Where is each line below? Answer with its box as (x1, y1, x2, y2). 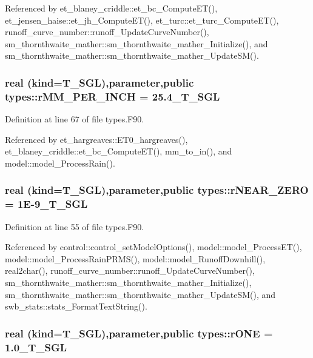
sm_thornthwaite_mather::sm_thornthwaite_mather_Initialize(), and (5, 37, 268, 50)
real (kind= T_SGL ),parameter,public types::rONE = (5, 325, 273, 340)
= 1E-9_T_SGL (5, 196, 88, 211)
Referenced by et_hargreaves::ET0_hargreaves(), (5, 133, 188, 145)
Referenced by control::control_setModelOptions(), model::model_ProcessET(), (5, 240, 302, 253)
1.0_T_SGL (5, 339, 67, 354)
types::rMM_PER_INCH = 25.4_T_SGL (5, 88, 220, 104)
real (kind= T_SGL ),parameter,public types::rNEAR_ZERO (5, 182, 309, 197)
